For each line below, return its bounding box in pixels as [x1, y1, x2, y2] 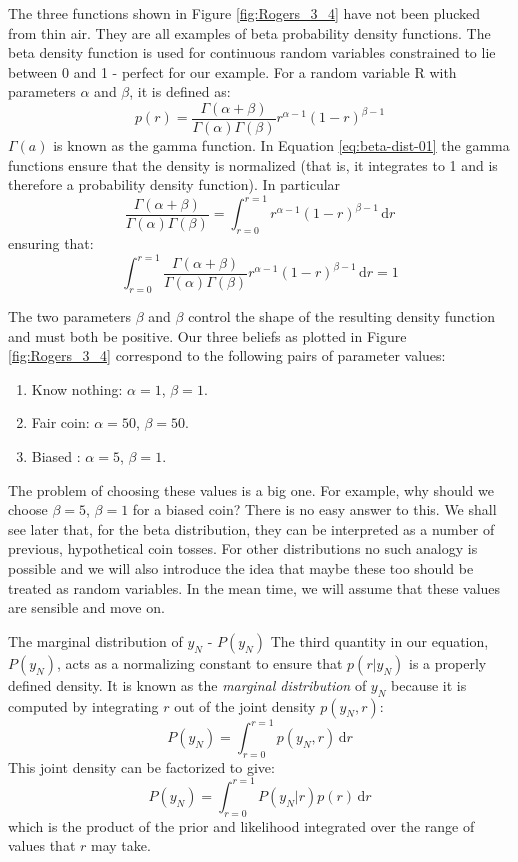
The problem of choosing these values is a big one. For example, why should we [8, 479, 494, 500]
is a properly [409, 652, 487, 673]
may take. [91, 835, 151, 856]
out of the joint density [174, 695, 316, 716]
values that [8, 835, 76, 856]
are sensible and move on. [8, 597, 165, 618]
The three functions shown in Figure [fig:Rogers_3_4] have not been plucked [8, 3, 481, 23]
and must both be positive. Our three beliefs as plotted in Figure [8, 325, 407, 346]
